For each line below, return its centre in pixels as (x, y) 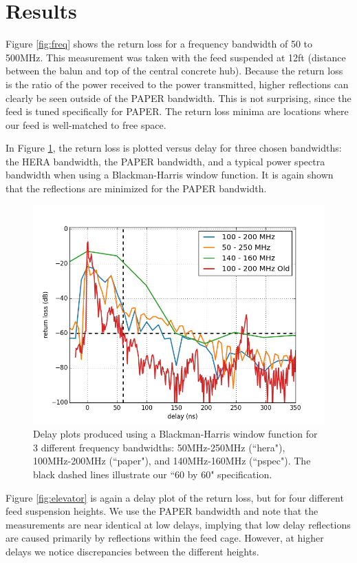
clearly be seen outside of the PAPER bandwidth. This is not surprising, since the (178, 98)
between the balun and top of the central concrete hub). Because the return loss (174, 71)
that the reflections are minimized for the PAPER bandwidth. (136, 188)
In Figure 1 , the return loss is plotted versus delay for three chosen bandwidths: (174, 148)
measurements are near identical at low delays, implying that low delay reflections (178, 524)
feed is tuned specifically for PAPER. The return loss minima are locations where (177, 111)
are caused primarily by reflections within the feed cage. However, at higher (165, 538)
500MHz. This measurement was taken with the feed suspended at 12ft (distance (176, 57)
